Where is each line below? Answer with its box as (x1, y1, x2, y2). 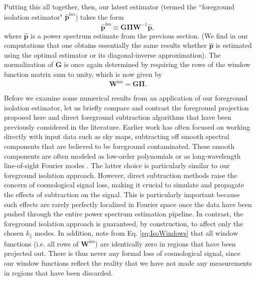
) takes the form (75, 11, 124, 22)
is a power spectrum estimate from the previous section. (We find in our (31, 30, 248, 40)
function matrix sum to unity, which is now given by (4, 69, 162, 79)
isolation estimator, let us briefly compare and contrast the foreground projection (4, 102, 249, 112)
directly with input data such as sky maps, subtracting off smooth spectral (4, 131, 229, 141)
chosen (4, 228, 24, 238)
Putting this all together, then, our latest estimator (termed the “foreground (4, 1, 235, 11)
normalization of (4, 59, 54, 70)
